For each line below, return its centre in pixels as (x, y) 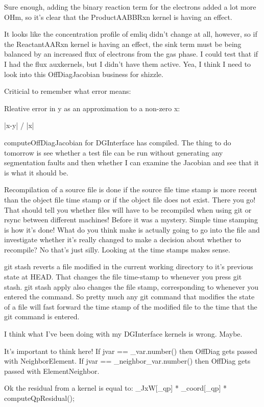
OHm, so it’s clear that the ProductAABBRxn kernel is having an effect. (118, 17)
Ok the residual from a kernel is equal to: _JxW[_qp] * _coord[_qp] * (116, 388)
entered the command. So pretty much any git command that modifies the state (129, 297)
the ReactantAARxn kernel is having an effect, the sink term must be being (123, 44)
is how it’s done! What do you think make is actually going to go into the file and (132, 229)
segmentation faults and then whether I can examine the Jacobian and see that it (131, 162)
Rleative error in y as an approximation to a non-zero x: (92, 108)
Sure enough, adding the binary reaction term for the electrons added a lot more (130, 7)
